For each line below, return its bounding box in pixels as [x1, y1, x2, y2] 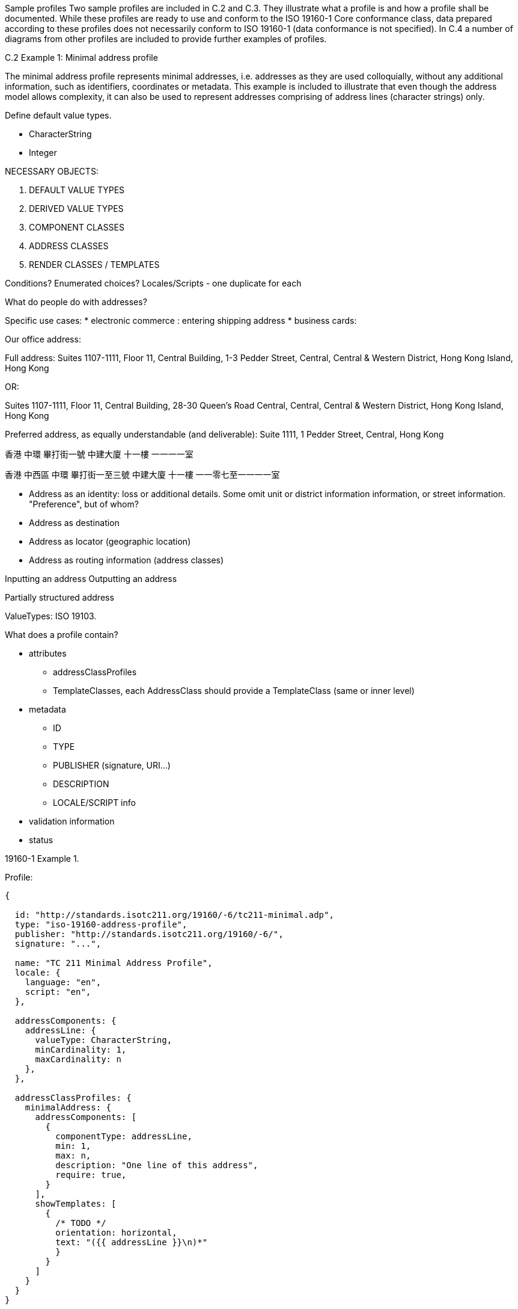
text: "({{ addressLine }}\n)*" [55, 1237, 208, 1247]
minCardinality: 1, [35, 1045, 127, 1054]
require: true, [55, 1170, 127, 1180]
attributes [29, 648, 67, 658]
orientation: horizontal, [55, 1228, 177, 1237]
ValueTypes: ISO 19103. [5, 611, 97, 621]
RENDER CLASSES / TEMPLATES [29, 259, 160, 270]
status [29, 835, 53, 845]
